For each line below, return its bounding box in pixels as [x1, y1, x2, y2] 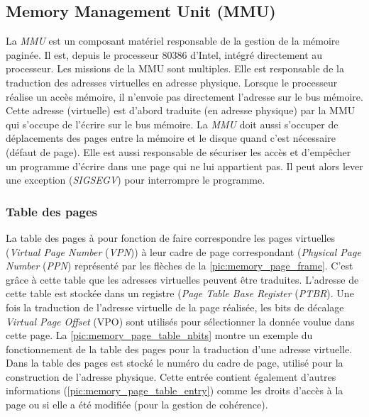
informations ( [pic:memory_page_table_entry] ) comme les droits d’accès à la [6, 383, 343, 398]
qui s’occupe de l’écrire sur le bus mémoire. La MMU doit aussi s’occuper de [6, 116, 338, 131]
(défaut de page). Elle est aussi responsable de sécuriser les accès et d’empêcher [6, 144, 351, 159]
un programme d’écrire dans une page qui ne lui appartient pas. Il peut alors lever [6, 158, 363, 173]
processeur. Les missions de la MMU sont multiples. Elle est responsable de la [6, 61, 344, 76]
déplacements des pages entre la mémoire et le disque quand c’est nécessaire [6, 130, 336, 145]
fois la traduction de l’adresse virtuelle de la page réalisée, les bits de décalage [6, 299, 344, 314]
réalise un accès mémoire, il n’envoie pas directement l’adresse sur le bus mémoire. [6, 89, 363, 104]
